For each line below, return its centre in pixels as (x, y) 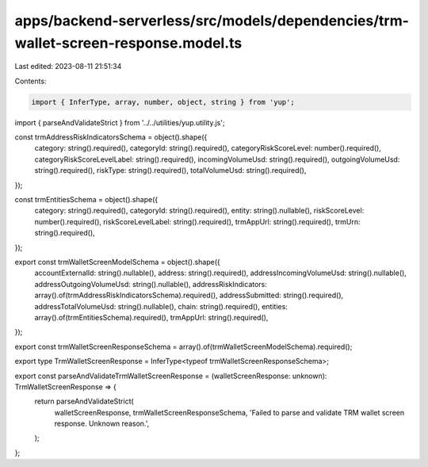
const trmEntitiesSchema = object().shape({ (86, 200)
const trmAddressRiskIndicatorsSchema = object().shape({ (111, 137)
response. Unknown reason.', (102, 423)
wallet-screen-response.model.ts (128, 43)
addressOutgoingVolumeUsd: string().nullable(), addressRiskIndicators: (151, 284)
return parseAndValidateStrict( (84, 401)
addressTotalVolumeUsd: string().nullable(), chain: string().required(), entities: (161, 306)
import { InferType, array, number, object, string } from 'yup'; (163, 102)
